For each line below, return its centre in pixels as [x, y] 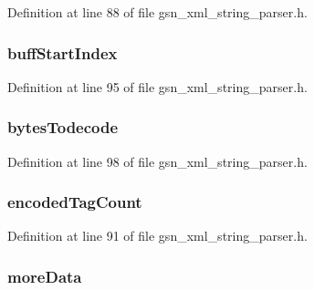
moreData [45, 276]
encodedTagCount [75, 202]
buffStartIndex [63, 52]
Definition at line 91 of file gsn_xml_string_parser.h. [157, 236]
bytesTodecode [63, 127]
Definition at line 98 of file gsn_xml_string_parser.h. [157, 161]
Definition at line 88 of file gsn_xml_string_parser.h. [157, 12]
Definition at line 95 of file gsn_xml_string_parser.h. [157, 86]
